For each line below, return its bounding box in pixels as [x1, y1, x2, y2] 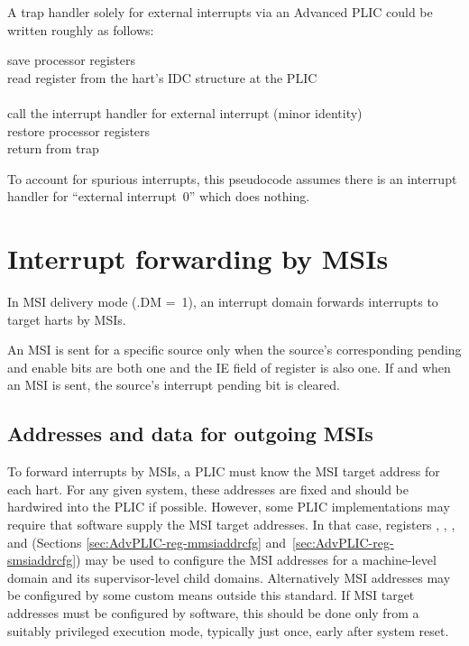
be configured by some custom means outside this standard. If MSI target [7, 586, 415, 604]
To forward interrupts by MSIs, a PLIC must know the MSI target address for [7, 462, 440, 481]
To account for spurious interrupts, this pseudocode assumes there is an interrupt [7, 169, 457, 188]
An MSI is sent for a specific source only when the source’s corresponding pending [7, 340, 462, 359]
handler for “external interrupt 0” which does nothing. [7, 187, 310, 206]
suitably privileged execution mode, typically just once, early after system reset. [7, 621, 449, 640]
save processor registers [7, 51, 136, 69]
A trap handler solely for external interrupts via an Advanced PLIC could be [7, 3, 433, 21]
